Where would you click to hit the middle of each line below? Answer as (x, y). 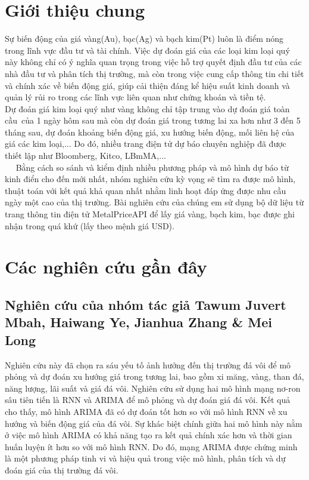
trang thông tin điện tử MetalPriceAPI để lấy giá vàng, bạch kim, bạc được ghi (150, 214)
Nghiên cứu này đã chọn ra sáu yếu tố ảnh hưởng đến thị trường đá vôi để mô (148, 364)
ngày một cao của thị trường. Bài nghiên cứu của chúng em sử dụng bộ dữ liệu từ (154, 202)
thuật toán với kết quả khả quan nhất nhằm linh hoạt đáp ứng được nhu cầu (146, 190)
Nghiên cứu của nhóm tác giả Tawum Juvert (146, 304)
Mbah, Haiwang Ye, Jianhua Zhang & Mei (138, 322)
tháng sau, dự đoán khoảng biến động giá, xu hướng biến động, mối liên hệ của (150, 132)
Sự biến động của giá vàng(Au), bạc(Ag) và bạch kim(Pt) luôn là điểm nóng (144, 39)
